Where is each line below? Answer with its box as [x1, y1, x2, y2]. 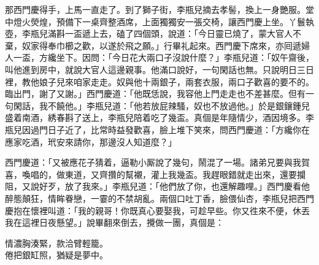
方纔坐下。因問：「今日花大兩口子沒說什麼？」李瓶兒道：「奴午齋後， [39, 51, 314, 64]
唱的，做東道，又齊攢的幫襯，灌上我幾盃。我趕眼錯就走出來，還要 [30, 167, 297, 180]
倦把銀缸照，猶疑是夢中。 [5, 248, 108, 261]
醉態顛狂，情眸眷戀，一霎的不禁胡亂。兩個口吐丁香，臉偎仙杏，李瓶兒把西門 [5, 191, 314, 204]
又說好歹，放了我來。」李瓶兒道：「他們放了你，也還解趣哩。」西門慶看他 [21, 180, 310, 193]
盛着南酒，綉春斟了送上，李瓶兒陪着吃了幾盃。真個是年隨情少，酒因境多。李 [5, 111, 314, 124]
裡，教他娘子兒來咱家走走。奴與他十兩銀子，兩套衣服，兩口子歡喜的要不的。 [5, 75, 314, 88]
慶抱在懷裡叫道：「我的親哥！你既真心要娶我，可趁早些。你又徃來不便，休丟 [5, 204, 310, 217]
